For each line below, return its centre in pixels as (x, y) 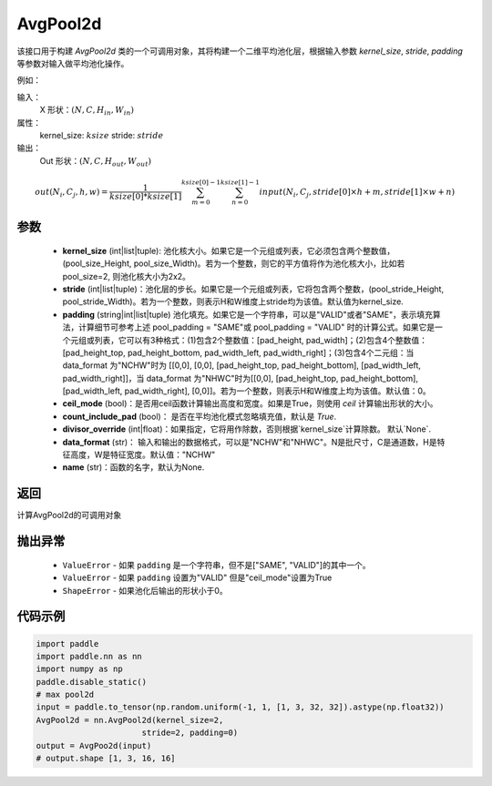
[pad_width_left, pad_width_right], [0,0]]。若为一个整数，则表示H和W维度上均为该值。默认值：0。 (247, 391)
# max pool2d (65, 695)
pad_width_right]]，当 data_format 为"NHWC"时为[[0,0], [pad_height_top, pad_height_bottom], (241, 378)
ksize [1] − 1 (240, 182)
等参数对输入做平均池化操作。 (73, 63)
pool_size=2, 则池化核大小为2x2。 (127, 276)
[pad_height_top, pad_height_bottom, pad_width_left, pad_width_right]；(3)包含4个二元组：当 (238, 352)
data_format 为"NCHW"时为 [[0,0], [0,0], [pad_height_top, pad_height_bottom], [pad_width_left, (241, 365)
